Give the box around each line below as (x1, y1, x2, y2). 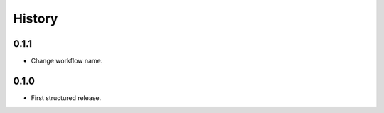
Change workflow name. (31, 57, 103, 65)
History (13, 11, 58, 26)
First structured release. (31, 93, 102, 102)
